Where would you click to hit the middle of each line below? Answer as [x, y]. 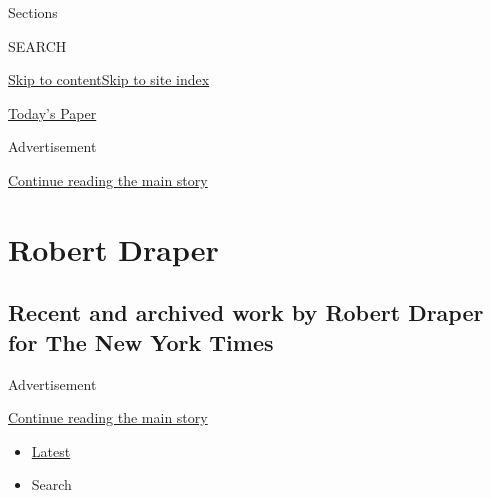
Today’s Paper [52, 112]
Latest [51, 450]
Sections [33, 12]
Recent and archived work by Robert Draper [246, 312]
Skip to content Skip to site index [109, 79]
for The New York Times [141, 341]
